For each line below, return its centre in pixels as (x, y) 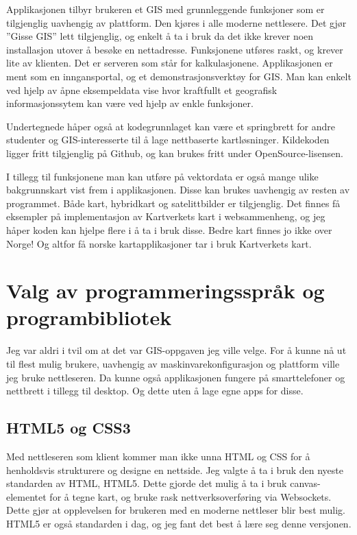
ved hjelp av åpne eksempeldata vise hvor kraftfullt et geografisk (142, 90)
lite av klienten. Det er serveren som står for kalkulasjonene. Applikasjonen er (170, 63)
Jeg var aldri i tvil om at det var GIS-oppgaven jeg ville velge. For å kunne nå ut (176, 350)
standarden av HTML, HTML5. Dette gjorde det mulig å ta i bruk (147, 483)
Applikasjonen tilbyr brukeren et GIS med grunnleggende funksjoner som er (165, 9)
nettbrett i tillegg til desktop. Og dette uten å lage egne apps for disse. (155, 391)
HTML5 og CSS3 (69, 428)
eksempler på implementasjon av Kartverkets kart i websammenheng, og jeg (166, 216)
